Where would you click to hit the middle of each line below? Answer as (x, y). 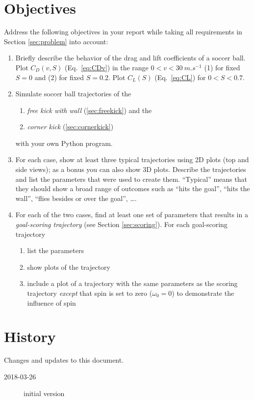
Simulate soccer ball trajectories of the (73, 94)
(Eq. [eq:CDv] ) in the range (107, 67)
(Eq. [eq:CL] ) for (180, 77)
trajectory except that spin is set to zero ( (90, 293)
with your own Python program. (64, 143)
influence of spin (51, 302)
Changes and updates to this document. (64, 360)
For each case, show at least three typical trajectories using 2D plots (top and (132, 159)
